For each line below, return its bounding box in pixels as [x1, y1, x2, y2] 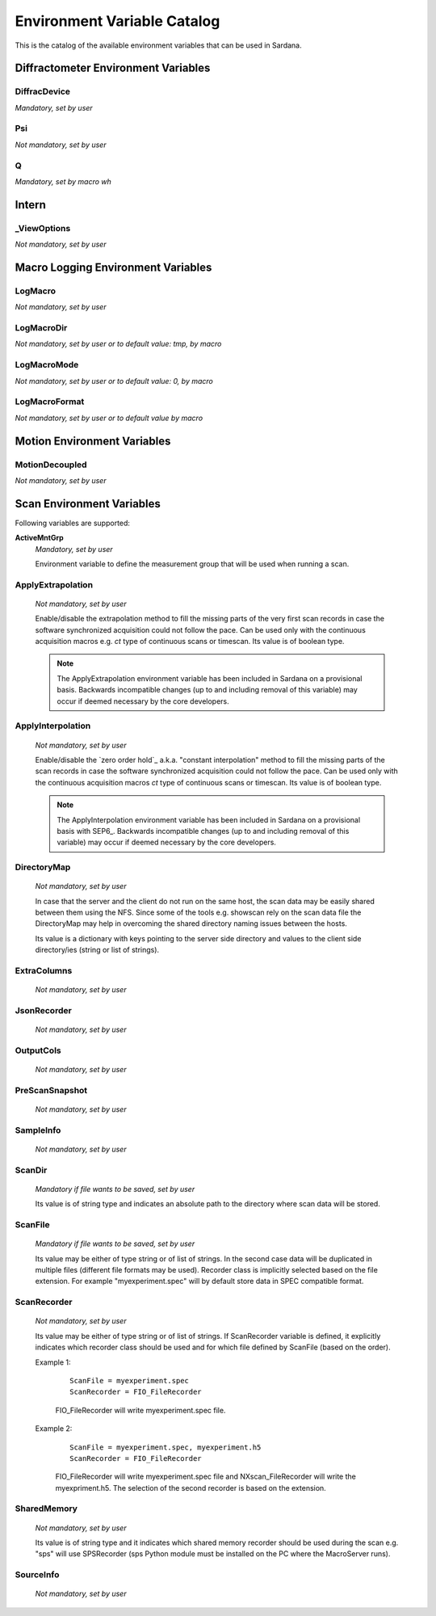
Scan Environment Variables [15, 497, 161, 511]
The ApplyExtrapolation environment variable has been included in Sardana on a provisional [57, 673, 363, 683]
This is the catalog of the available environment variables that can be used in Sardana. [15, 40, 302, 50]
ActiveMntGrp [15, 533, 64, 543]
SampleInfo [15, 1124, 61, 1135]
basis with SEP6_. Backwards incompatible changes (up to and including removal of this [57, 826, 350, 835]
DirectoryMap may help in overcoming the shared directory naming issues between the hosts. [35, 919, 347, 928]
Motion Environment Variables [15, 434, 171, 448]
